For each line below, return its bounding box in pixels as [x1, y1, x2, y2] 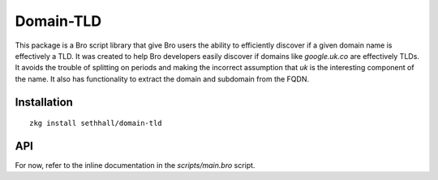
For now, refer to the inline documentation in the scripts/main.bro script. [15, 161, 255, 170]
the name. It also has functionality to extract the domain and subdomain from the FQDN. [15, 73, 310, 84]
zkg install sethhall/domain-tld [29, 119, 162, 128]
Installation [15, 95, 73, 109]
